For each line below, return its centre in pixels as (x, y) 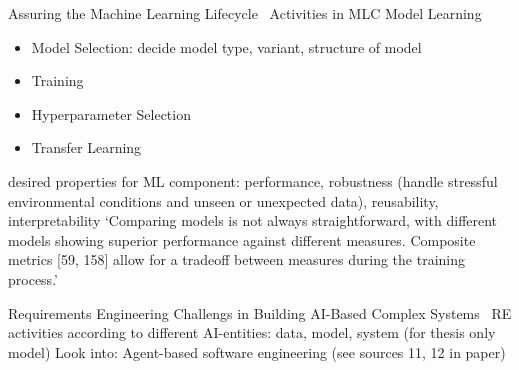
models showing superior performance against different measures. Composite (242, 239)
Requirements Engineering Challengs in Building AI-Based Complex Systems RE (260, 312)
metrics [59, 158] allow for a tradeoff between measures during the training (237, 259)
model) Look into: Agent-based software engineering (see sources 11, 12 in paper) (257, 351)
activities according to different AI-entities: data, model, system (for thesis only (252, 332)
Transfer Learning (86, 147)
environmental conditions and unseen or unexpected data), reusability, (223, 200)
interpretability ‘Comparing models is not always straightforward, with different (253, 220)
